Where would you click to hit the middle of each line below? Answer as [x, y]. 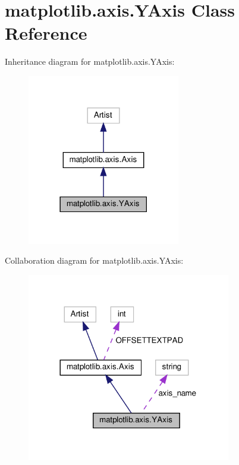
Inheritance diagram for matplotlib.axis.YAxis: [90, 61]
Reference [46, 33]
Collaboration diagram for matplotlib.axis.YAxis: [94, 260]
